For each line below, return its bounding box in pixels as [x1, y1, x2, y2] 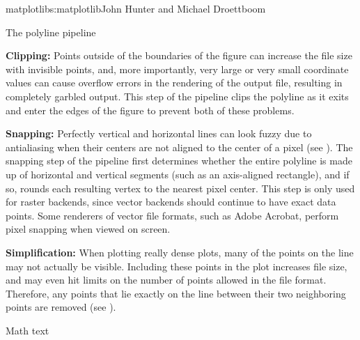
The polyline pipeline [6, 24, 96, 39]
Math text [6, 323, 49, 337]
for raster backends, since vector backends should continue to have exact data [6, 194, 336, 209]
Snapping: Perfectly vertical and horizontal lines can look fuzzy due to [6, 126, 312, 141]
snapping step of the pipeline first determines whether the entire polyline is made [6, 153, 352, 168]
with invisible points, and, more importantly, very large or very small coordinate [6, 61, 349, 76]
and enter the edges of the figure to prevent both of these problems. [6, 102, 295, 117]
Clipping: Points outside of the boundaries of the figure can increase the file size [6, 48, 352, 63]
